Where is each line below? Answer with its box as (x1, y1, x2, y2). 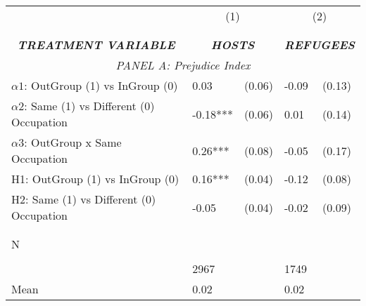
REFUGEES (284, 36, 355, 53)
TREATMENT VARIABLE (17, 36, 175, 53)
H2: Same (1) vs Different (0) (11, 191, 156, 207)
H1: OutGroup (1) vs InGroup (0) (11, 171, 179, 187)
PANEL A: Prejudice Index (115, 57, 251, 73)
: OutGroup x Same (24, 134, 122, 150)
